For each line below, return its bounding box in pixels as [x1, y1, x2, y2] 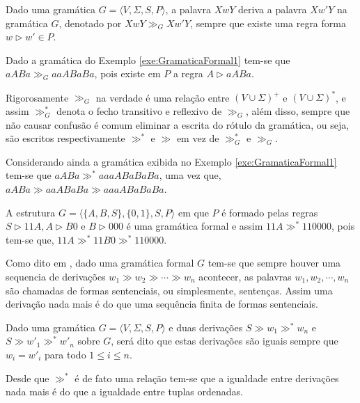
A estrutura [6, 205, 56, 219]
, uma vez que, [159, 168, 221, 182]
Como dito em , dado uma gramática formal [6, 255, 194, 270]
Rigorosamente [6, 90, 69, 104]
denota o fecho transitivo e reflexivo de [56, 104, 222, 118]
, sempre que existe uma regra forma [190, 15, 346, 30]
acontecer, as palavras [198, 269, 292, 283]
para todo [45, 347, 86, 361]
